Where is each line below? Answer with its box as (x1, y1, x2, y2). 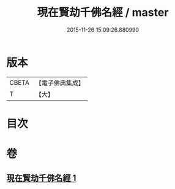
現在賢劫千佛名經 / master (37, 5, 169, 20)
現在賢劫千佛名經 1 (6, 173, 76, 184)
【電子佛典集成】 (35, 79, 84, 87)
